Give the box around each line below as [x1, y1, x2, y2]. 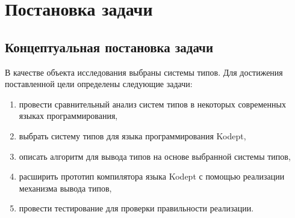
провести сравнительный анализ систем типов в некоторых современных [19, 97, 286, 110]
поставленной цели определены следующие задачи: [5, 77, 193, 90]
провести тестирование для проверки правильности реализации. [19, 202, 254, 214]
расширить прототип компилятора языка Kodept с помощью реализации [19, 170, 285, 183]
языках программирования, [19, 109, 118, 122]
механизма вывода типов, [19, 181, 112, 194]
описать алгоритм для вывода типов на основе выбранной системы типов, [19, 150, 291, 162]
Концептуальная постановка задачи [5, 37, 214, 56]
